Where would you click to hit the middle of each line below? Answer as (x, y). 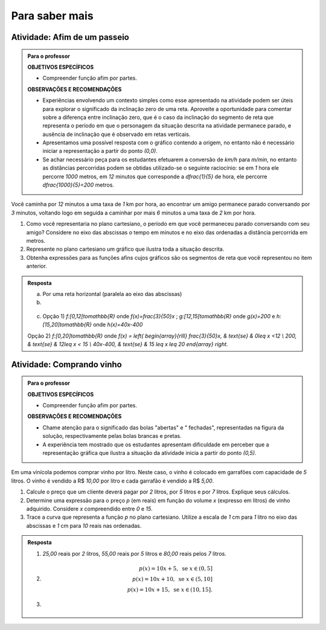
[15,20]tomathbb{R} (67, 325)
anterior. (37, 266)
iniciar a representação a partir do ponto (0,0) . (100, 151)
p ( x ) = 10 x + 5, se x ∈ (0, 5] (176, 568)
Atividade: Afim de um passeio (70, 37)
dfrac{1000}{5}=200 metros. (78, 185)
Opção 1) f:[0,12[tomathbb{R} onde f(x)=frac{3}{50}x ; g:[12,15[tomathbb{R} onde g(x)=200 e (159, 316)
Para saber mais (52, 16)
